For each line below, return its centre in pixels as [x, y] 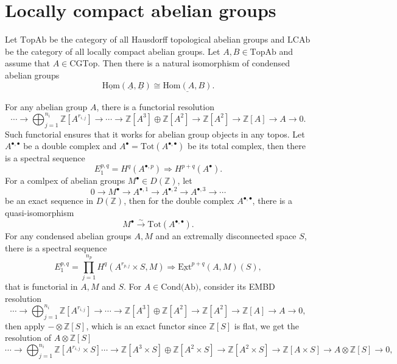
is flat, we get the [266, 325]
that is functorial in [41, 286]
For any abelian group [46, 106]
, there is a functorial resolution [155, 106]
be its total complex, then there [247, 146]
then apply [25, 325]
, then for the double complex [179, 201]
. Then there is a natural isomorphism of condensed [194, 63]
